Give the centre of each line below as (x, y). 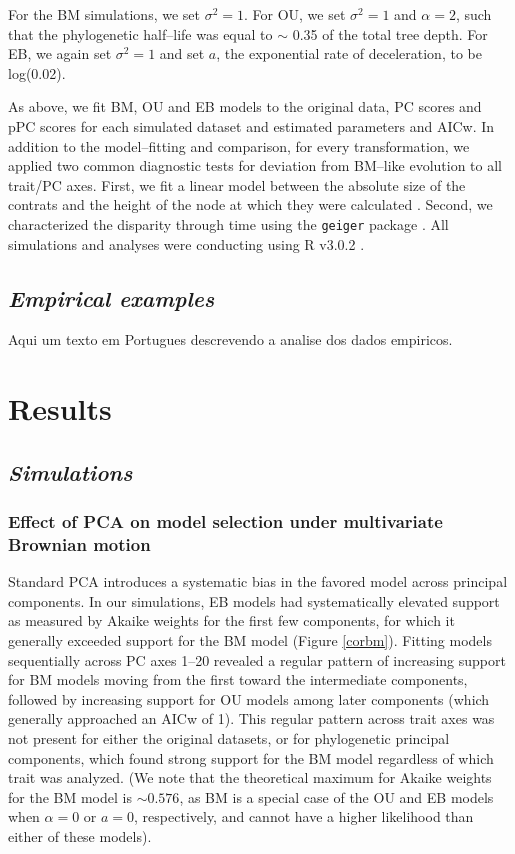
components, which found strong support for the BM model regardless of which (251, 757)
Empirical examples (111, 297)
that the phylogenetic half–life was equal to (140, 33)
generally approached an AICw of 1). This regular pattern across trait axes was (251, 718)
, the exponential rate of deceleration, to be (349, 53)
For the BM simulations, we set (104, 14)
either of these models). (80, 836)
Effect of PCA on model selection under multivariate (225, 521)
